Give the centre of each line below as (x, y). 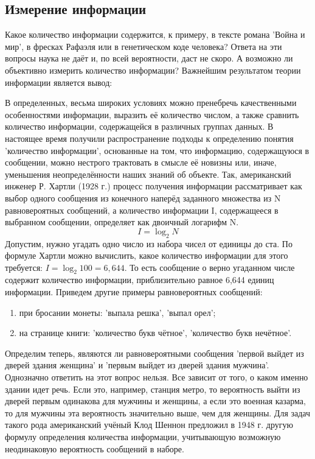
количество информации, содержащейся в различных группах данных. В (139, 126)
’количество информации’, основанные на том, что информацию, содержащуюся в (157, 150)
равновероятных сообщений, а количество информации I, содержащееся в (142, 210)
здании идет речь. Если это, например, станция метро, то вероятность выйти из (153, 389)
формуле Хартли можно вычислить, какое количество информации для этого (147, 255)
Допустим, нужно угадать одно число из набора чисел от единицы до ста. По (149, 243)
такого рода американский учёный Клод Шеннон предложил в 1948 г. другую (149, 425)
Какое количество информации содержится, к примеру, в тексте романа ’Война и (155, 34)
